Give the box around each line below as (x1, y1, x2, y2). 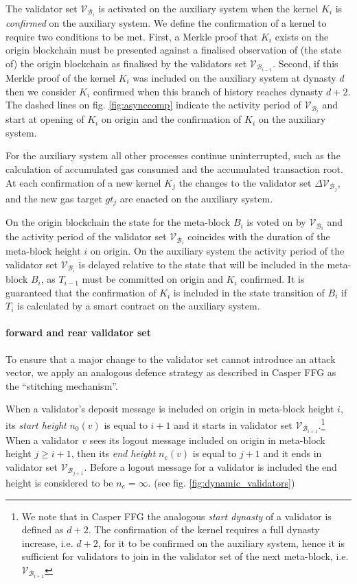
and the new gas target (5, 191, 102, 205)
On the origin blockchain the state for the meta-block (5, 215, 231, 229)
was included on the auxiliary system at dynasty (133, 70, 336, 84)
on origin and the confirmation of (101, 112, 242, 126)
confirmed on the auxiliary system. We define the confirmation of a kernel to (5, 16, 327, 30)
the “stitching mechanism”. (5, 378, 118, 393)
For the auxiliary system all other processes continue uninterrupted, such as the (5, 148, 341, 163)
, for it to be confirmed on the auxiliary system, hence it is (97, 535, 345, 550)
